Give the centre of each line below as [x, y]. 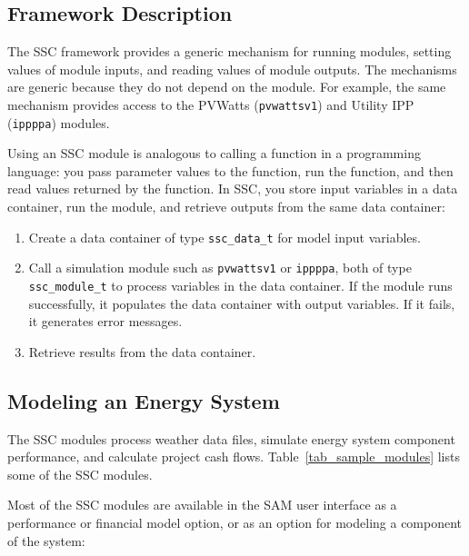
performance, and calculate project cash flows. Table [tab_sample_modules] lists [234, 457]
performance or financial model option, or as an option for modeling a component [235, 522]
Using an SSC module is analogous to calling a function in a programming [214, 153]
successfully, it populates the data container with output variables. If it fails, [242, 303]
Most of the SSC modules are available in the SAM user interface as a [202, 505]
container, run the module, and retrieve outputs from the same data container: [226, 207]
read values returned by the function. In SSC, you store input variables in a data [233, 189]
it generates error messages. [105, 321]
